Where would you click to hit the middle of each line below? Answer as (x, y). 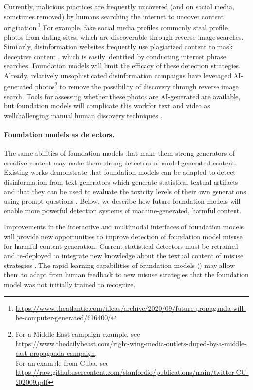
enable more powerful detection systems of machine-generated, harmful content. (123, 210)
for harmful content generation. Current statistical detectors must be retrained (121, 246)
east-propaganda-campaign (55, 353)
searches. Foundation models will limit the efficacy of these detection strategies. (122, 66)
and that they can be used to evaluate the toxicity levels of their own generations (125, 191)
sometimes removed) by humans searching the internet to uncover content (114, 16)
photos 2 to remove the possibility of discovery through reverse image (137, 86)
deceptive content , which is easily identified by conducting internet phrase (115, 56)
